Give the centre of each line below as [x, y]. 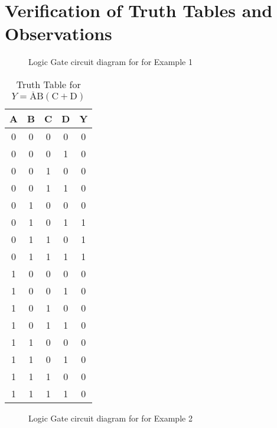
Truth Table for [48, 84]
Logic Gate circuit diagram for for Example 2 [110, 418]
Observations [58, 33]
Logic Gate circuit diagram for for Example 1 [110, 62]
